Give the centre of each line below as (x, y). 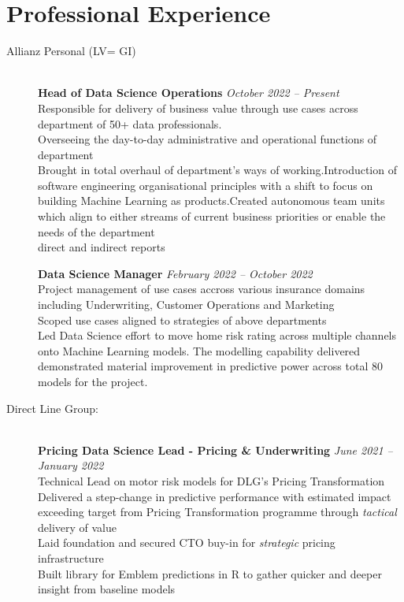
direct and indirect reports (102, 247)
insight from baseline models (107, 589)
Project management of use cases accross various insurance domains (202, 289)
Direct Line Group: (52, 408)
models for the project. (93, 381)
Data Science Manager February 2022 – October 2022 (175, 273)
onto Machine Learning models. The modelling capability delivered (199, 350)
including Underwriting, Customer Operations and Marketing (186, 305)
